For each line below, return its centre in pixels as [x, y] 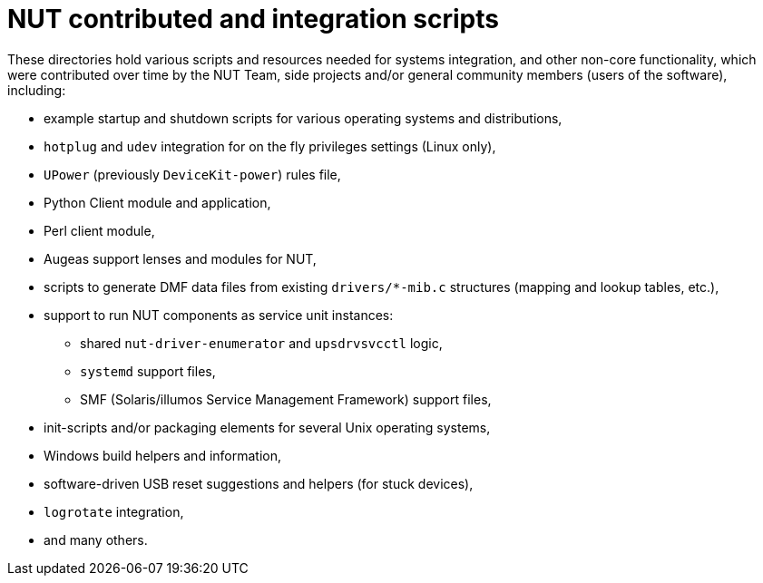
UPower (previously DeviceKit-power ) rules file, [192, 174]
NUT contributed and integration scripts [253, 19]
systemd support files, [148, 371]
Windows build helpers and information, [163, 455]
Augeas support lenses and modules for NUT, [180, 258]
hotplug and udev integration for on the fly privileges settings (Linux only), [270, 146]
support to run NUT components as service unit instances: [219, 315]
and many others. [96, 539]
